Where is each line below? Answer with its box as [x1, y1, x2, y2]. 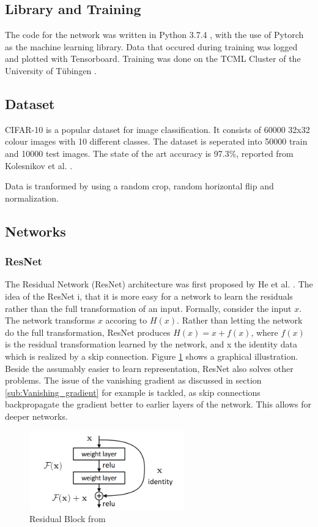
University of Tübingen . [5, 64, 97, 77]
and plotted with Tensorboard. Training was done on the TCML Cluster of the [5, 52, 301, 65]
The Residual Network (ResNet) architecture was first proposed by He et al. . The [5, 278, 313, 290]
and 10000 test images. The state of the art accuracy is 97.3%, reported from [5, 146, 294, 159]
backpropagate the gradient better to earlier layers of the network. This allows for [5, 398, 312, 411]
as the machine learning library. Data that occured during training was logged [5, 40, 298, 53]
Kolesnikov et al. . [5, 159, 73, 172]
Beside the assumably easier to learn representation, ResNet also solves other [5, 362, 294, 374]
